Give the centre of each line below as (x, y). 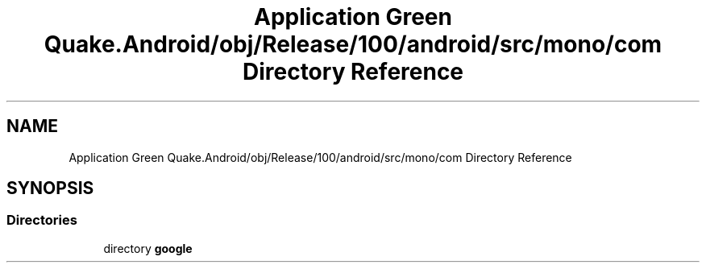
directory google (148, 248)
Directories (42, 220)
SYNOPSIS (50, 188)
